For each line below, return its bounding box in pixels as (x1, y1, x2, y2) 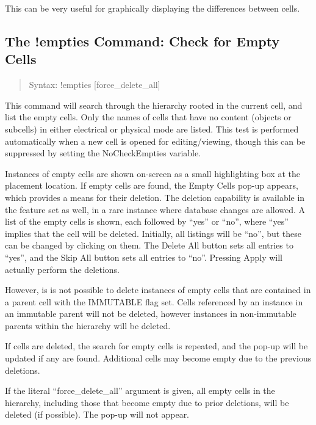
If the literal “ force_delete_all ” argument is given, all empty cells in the (5, 384, 275, 397)
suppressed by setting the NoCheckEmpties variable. (5, 147, 201, 159)
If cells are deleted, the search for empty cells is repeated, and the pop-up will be (5, 340, 308, 352)
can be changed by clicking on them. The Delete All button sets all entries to (5, 239, 293, 252)
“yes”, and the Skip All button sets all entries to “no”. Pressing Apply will (5, 250, 282, 263)
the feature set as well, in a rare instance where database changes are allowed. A (5, 203, 306, 216)
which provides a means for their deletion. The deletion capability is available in (5, 191, 305, 203)
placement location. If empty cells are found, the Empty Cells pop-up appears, (5, 179, 298, 192)
